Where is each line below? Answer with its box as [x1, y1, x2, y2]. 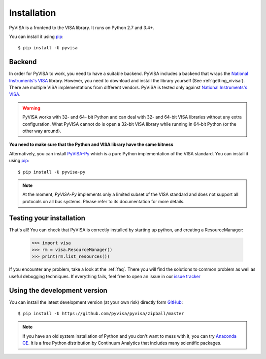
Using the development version [9, 286, 108, 294]
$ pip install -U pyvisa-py [18, 169, 86, 175]
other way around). [22, 128, 62, 134]
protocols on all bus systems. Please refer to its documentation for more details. [22, 198, 185, 204]
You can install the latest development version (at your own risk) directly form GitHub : [9, 299, 183, 305]
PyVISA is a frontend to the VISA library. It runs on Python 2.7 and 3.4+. [9, 25, 155, 31]
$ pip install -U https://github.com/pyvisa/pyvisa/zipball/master [18, 311, 184, 317]
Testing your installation [9, 214, 86, 222]
